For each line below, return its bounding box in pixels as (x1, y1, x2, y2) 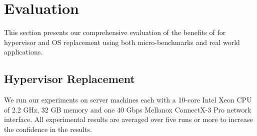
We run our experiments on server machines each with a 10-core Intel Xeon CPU (4, 94, 252, 105)
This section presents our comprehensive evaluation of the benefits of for (4, 27, 226, 37)
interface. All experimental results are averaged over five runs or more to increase (4, 114, 253, 124)
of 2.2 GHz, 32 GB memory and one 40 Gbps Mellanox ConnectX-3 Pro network (4, 104, 251, 114)
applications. (4, 46, 43, 57)
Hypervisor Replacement (4, 71, 135, 86)
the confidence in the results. (4, 123, 92, 134)
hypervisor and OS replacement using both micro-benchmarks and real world (4, 36, 240, 47)
